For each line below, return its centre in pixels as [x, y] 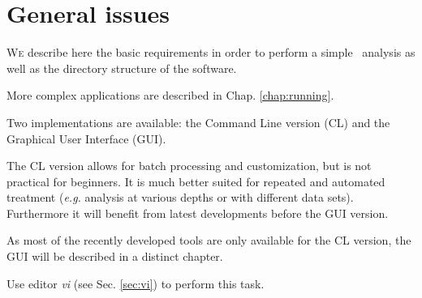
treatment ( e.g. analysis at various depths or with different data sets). [180, 197]
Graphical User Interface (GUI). [86, 138]
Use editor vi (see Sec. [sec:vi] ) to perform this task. [136, 283]
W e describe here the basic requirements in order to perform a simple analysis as [211, 52]
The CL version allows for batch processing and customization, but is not [189, 166]
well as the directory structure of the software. [122, 68]
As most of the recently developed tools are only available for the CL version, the [209, 240]
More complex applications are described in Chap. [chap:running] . [170, 95]
